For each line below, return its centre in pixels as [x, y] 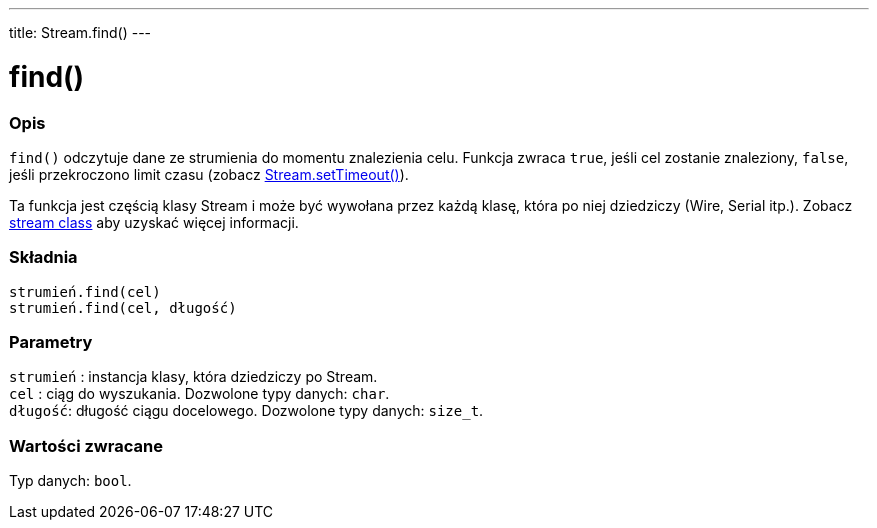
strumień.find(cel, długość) [123, 307]
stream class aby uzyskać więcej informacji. [154, 222]
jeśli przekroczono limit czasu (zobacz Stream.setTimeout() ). [209, 174]
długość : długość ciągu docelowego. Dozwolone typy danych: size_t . [246, 411]
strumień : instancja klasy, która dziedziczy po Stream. [193, 377]
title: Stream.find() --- [80, 32]
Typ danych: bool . [70, 481]
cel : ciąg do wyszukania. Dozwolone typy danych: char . [199, 394]
